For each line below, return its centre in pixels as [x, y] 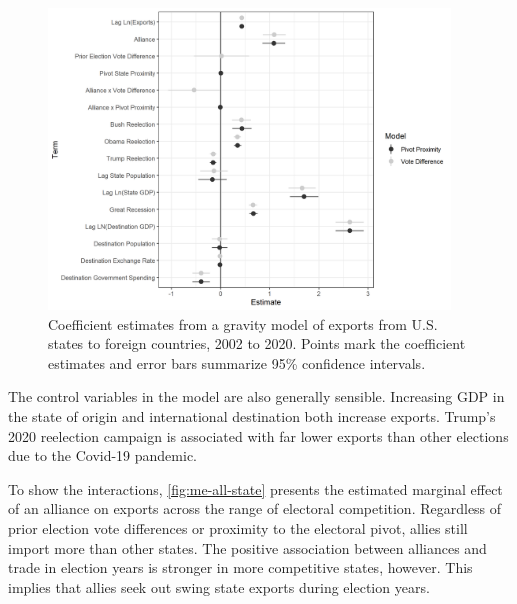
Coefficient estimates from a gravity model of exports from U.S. [243, 323]
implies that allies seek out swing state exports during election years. [219, 586]
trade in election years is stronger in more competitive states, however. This [240, 567]
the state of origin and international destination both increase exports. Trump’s [252, 416]
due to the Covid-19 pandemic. [102, 455]
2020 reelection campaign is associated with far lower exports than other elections [258, 435]
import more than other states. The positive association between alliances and [247, 547]
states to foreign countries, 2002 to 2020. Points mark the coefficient [257, 343]
